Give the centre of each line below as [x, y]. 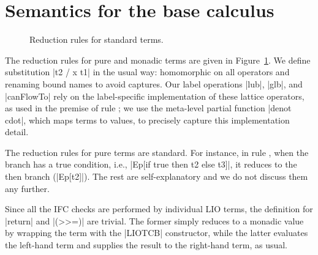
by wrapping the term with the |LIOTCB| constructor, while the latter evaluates [157, 233]
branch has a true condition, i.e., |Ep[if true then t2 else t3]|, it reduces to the [151, 164]
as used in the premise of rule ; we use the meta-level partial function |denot [148, 108]
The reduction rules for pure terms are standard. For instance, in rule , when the [157, 152]
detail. [17, 132]
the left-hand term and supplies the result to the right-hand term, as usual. [146, 245]
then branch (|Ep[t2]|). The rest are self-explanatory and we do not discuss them [157, 176]
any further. [27, 188]
